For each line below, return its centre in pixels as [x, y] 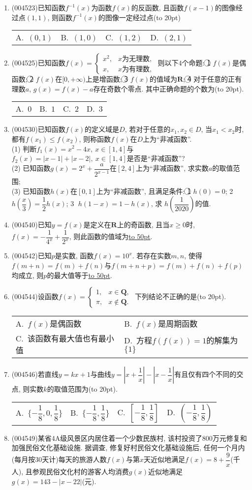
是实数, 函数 [74, 256]
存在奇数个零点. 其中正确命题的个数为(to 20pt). [169, 88]
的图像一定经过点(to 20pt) [139, 17]
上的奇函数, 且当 [143, 225]
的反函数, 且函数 [157, 7]
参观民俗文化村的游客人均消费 [80, 471]
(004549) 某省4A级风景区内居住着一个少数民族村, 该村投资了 [107, 438]
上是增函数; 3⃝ [107, 79]
